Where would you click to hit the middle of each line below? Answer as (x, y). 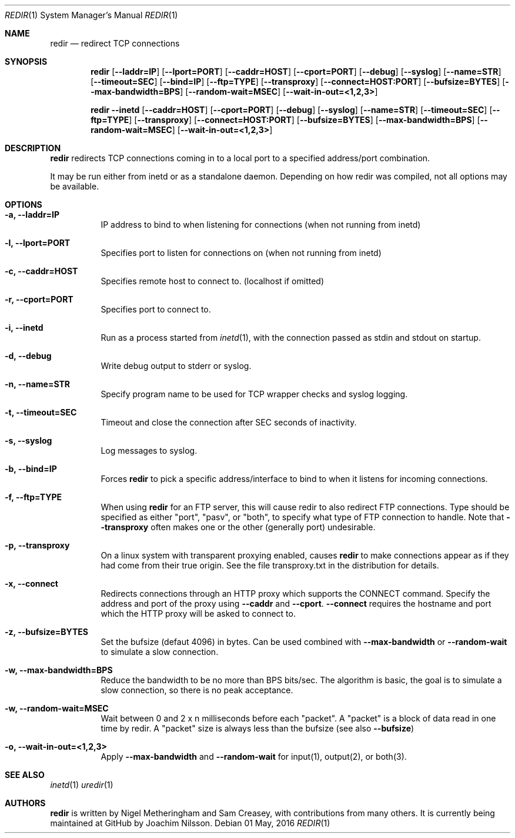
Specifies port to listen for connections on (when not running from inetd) (241, 253)
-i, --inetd (24, 327)
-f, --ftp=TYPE (34, 497)
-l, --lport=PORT (38, 243)
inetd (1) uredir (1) (82, 785)
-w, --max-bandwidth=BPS (59, 670)
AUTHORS (25, 803)
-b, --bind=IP (31, 469)
